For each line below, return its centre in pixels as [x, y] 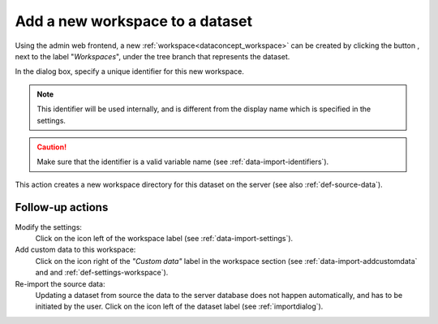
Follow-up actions [62, 207]
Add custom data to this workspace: [75, 250]
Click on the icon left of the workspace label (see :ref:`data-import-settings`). [164, 238]
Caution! [52, 147]
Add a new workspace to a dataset [134, 21]
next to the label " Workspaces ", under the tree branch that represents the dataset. [152, 56]
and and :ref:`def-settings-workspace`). [102, 273]
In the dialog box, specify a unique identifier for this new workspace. [130, 71]
